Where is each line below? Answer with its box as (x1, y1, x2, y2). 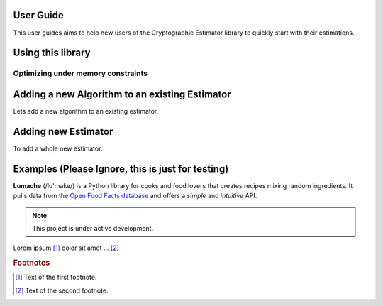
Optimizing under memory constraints (13, 68, 148, 78)
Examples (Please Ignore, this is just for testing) (13, 163, 229, 175)
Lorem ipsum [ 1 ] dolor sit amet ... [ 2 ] (13, 244, 120, 252)
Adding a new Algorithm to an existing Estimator (13, 88, 231, 100)
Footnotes (13, 258, 50, 268)
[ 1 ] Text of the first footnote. (15, 273, 97, 282)
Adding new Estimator (13, 125, 113, 138)
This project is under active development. (32, 224, 154, 232)
